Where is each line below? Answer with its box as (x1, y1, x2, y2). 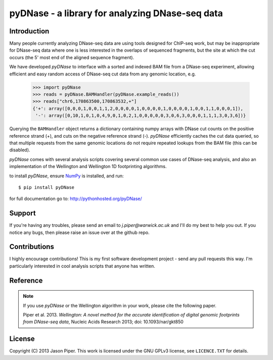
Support (9, 209, 36, 218)
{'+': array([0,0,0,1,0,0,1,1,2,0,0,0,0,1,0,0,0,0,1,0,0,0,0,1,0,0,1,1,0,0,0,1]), (32, 105, 244, 111)
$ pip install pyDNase (18, 184, 75, 190)
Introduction (9, 27, 50, 35)
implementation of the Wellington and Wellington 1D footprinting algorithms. (9, 164, 167, 170)
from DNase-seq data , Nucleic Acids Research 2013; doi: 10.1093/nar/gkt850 (23, 319, 184, 325)
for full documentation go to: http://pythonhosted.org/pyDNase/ (9, 195, 143, 202)
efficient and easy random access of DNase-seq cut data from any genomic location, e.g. (9, 71, 196, 77)
